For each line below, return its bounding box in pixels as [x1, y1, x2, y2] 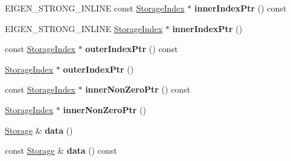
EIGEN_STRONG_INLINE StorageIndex [5, 22, 163, 34]
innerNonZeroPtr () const [85, 83, 191, 96]
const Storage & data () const [5, 144, 117, 157]
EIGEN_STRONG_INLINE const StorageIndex [5, 2, 185, 14]
